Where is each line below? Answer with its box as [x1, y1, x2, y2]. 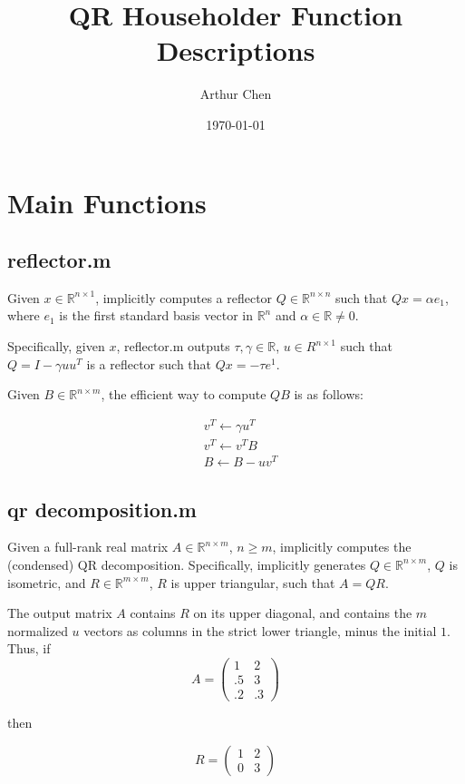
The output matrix [7, 603, 112, 622]
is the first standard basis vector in [59, 306, 253, 325]
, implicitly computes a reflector [95, 288, 273, 307]
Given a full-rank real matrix [7, 537, 169, 556]
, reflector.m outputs [116, 337, 230, 356]
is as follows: [294, 385, 363, 404]
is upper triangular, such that [170, 573, 335, 592]
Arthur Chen [199, 84, 272, 103]
